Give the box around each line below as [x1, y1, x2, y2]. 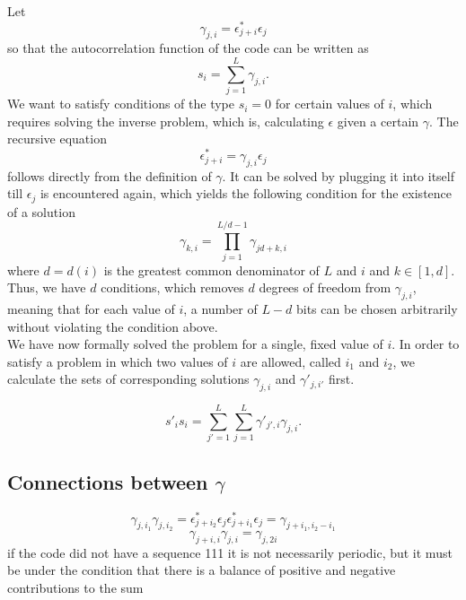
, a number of [183, 300, 258, 317]
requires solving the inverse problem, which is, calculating [7, 111, 324, 130]
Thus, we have [7, 278, 86, 297]
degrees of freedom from [259, 278, 391, 297]
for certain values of [275, 94, 384, 113]
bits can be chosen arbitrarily [295, 300, 458, 317]
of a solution [7, 202, 75, 221]
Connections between [7, 467, 208, 495]
